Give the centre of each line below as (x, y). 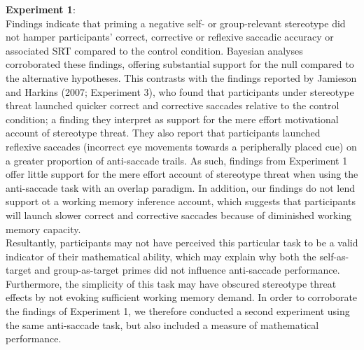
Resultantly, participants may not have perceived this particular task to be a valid (182, 243)
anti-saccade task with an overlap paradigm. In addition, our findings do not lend (180, 187)
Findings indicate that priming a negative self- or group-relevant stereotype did (176, 23)
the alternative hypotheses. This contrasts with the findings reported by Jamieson (181, 77)
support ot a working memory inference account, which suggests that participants (181, 201)
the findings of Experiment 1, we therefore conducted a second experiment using (178, 311)
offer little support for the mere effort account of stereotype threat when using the (182, 174)
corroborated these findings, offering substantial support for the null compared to (180, 64)
